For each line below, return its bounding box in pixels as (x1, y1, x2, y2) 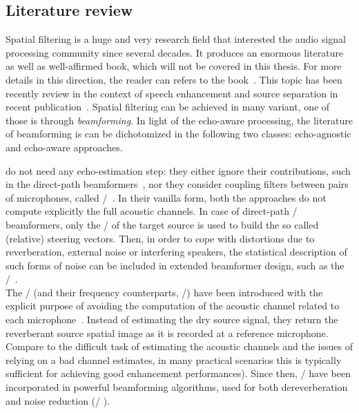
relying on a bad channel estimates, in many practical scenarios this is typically (6, 352, 342, 367)
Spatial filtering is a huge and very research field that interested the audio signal (6, 32, 346, 46)
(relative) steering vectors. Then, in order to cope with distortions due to (6, 231, 315, 245)
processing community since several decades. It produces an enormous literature (6, 45, 344, 59)
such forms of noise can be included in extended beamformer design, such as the (6, 258, 345, 272)
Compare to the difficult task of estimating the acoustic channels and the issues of (6, 339, 353, 354)
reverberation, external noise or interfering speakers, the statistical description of (6, 244, 347, 259)
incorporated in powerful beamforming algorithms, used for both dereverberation (6, 380, 348, 394)
